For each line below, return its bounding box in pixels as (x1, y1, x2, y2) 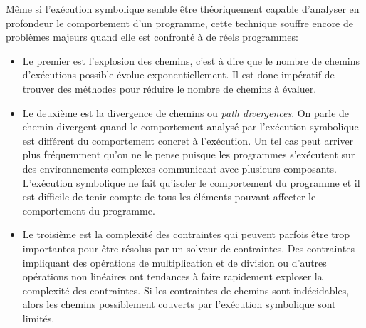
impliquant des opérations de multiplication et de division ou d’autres (22, 255, 327, 270)
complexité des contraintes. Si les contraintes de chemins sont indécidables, (22, 282, 350, 297)
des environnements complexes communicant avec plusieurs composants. (22, 160, 337, 175)
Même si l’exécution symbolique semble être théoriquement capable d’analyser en (6, 1, 360, 16)
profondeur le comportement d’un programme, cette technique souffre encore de (6, 15, 353, 30)
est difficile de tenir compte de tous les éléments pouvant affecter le (22, 189, 316, 204)
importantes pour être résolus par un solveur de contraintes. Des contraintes (22, 240, 355, 255)
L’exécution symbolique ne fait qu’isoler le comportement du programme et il (22, 175, 360, 190)
